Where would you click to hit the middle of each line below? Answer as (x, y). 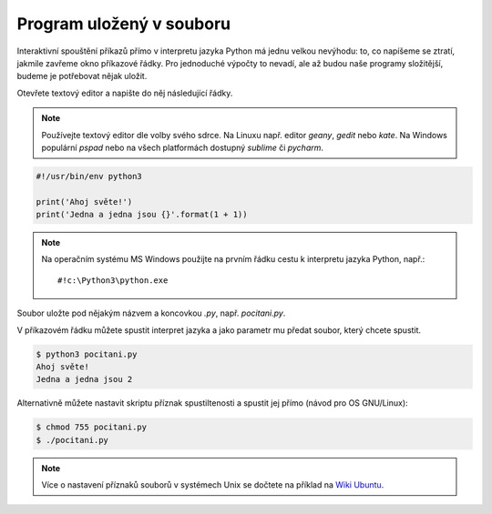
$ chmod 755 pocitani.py (92, 427)
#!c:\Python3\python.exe (113, 280)
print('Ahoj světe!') (84, 202)
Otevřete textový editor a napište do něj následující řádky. (125, 93)
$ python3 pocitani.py (87, 354)
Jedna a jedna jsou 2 (84, 379)
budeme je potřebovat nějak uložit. (82, 76)
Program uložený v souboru (124, 24)
